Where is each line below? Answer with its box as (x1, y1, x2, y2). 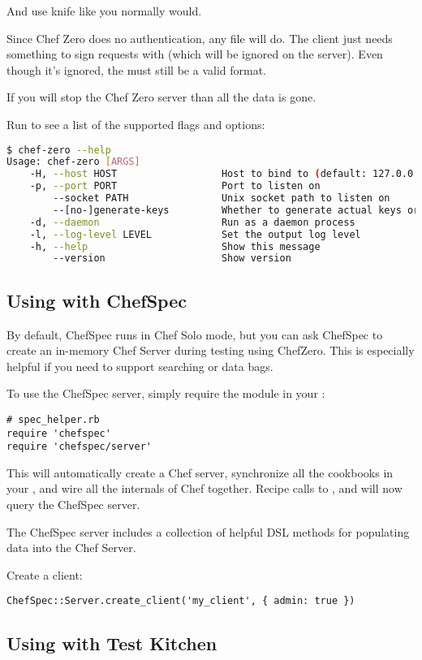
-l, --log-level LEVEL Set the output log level (29, 228, 361, 240)
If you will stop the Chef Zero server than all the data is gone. (6, 88, 316, 106)
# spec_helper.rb (6, 413, 100, 425)
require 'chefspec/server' (6, 441, 152, 453)
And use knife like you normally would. (6, 2, 202, 19)
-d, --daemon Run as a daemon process (29, 216, 355, 228)
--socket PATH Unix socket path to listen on (53, 192, 390, 205)
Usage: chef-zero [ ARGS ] (6, 156, 140, 168)
